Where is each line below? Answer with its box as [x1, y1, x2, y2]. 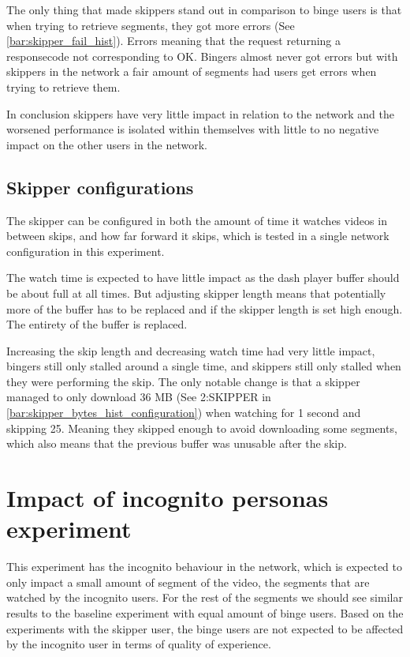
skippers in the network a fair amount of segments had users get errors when [6, 63, 377, 80]
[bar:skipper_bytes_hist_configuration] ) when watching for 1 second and [6, 404, 361, 421]
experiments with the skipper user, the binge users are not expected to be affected [6, 620, 404, 636]
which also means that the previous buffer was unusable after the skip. [6, 435, 347, 452]
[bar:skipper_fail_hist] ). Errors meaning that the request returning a [6, 32, 341, 49]
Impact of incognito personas [6, 482, 329, 514]
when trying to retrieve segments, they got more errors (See [6, 17, 295, 33]
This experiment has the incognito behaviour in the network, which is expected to [6, 558, 403, 575]
